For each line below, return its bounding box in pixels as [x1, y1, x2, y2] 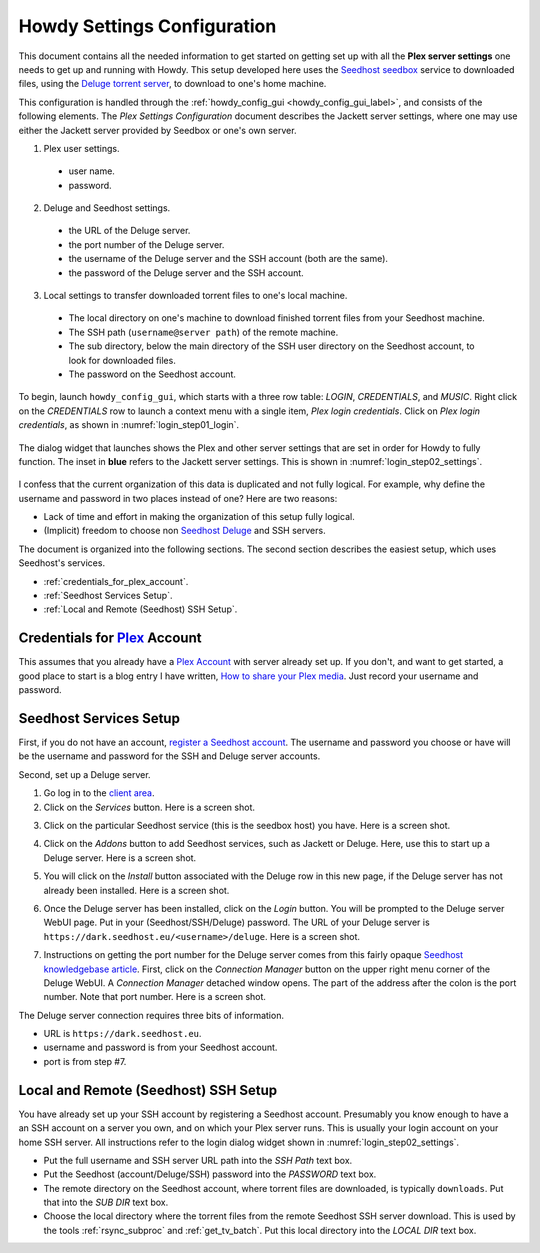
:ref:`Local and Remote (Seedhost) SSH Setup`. [43, 603, 238, 615]
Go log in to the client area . [43, 787, 155, 799]
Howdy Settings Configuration [18, 15, 277, 37]
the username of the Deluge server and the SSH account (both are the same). [68, 253, 389, 265]
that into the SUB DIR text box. [43, 1196, 169, 1209]
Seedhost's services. [18, 557, 105, 569]
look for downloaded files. [68, 354, 177, 366]
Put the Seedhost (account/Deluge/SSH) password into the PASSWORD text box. [43, 1168, 377, 1180]
